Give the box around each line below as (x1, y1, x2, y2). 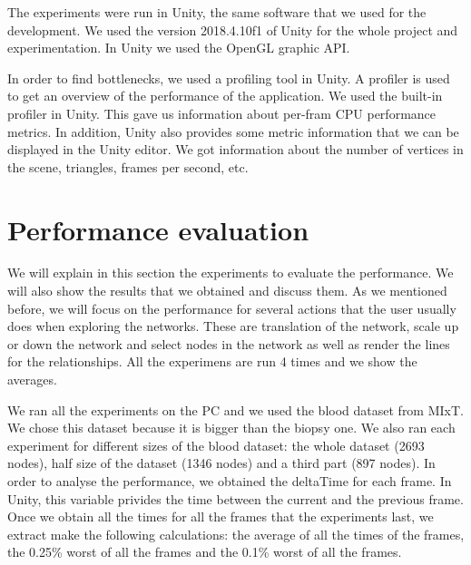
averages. (7, 370, 57, 389)
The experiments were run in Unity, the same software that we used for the (7, 3, 427, 21)
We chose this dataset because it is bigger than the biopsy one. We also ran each (7, 418, 456, 437)
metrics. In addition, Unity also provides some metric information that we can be (7, 122, 459, 141)
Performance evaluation (7, 210, 309, 248)
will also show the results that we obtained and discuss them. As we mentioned (7, 281, 447, 300)
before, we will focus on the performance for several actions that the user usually (7, 298, 456, 317)
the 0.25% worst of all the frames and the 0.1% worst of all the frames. (7, 542, 402, 561)
